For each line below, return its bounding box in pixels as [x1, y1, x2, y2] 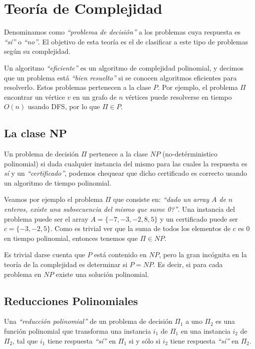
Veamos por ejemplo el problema [4, 194, 103, 204]
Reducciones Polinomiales [4, 293, 138, 308]
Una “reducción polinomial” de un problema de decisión [4, 316, 172, 326]
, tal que [12, 335, 38, 346]
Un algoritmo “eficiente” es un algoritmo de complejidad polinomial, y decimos [4, 62, 244, 73]
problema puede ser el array [4, 213, 88, 224]
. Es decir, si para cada [153, 259, 223, 270]
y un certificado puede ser [160, 213, 238, 224]
